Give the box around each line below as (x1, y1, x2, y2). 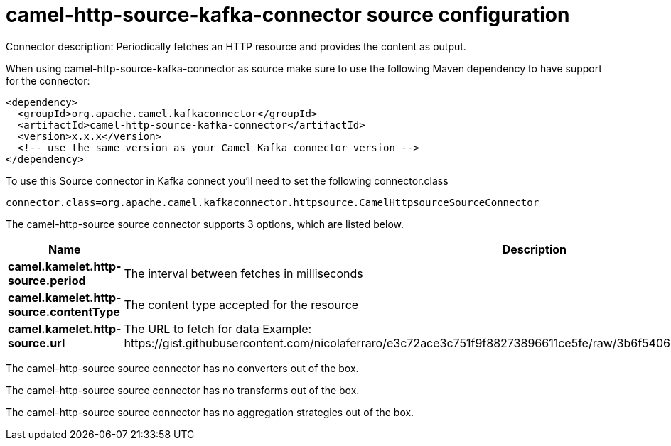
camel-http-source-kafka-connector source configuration (6, 3, 570, 27)
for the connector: (6, 74, 90, 87)
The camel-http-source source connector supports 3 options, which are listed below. (6, 217, 404, 230)
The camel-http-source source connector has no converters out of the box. (6, 361, 359, 374)
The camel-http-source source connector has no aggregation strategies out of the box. (6, 406, 414, 418)
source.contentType (8, 304, 120, 319)
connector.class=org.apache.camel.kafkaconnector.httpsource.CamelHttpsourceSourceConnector (6, 196, 540, 208)
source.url (8, 335, 65, 350)
